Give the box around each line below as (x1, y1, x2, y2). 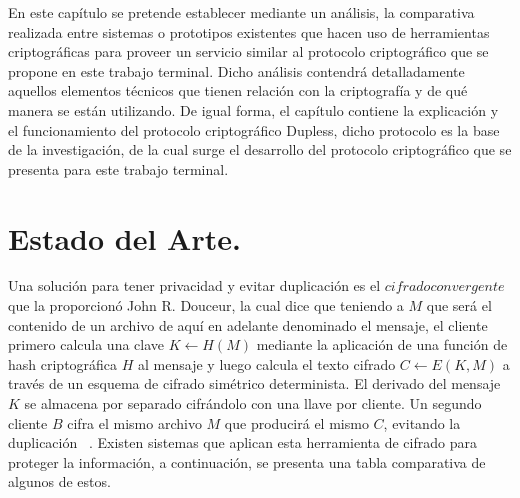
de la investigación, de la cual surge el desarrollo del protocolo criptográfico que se (8, 139, 512, 160)
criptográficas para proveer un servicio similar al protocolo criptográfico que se (8, 41, 489, 62)
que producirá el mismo (224, 412, 369, 433)
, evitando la (383, 412, 461, 433)
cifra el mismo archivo (67, 412, 202, 433)
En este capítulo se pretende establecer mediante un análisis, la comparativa (8, 2, 475, 22)
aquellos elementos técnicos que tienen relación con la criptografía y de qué (8, 80, 468, 101)
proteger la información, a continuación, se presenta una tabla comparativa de (8, 451, 486, 472)
